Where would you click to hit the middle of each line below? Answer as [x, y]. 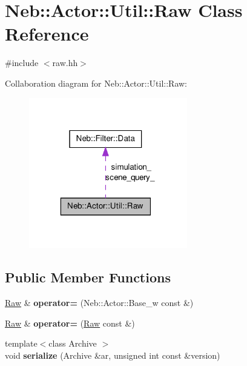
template [21, 343]
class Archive [73, 343]
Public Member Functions [88, 277]
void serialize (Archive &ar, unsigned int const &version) [113, 355]
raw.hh [65, 63]
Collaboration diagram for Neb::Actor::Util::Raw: [96, 83]
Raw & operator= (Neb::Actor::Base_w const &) [99, 303]
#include [22, 63]
